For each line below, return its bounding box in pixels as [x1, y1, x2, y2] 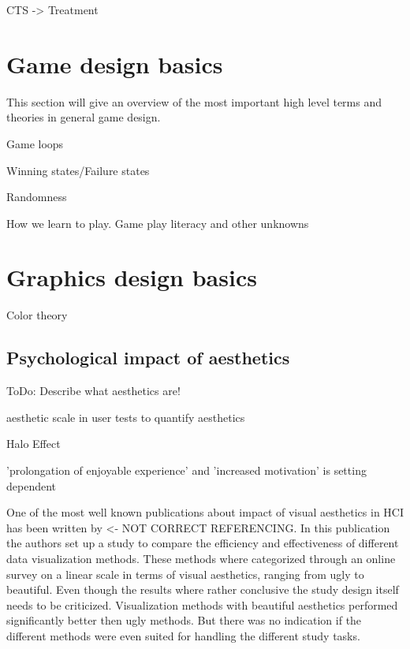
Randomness [6, 188, 67, 205]
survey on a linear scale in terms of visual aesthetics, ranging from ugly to [6, 565, 364, 582]
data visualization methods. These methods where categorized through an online [6, 550, 396, 566]
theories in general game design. [6, 109, 161, 125]
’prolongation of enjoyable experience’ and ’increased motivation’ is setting [6, 461, 367, 478]
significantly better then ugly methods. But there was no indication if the [6, 612, 362, 628]
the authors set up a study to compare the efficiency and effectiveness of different [6, 535, 399, 551]
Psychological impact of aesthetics [6, 345, 290, 370]
